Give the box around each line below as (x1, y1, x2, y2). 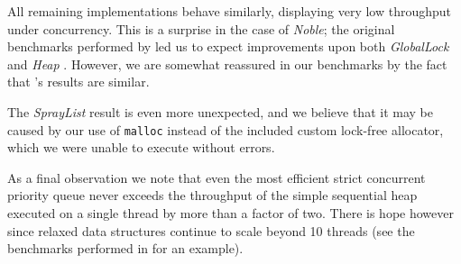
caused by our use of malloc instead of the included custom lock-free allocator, (7, 120, 444, 139)
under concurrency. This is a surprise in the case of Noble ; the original (7, 19, 395, 38)
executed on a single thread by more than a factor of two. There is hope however (7, 204, 454, 222)
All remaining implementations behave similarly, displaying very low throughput (7, 2, 451, 20)
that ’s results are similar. (7, 72, 150, 91)
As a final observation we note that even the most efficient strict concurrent (7, 168, 426, 187)
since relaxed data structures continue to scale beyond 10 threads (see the (7, 221, 415, 240)
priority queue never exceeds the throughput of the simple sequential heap (7, 186, 418, 205)
